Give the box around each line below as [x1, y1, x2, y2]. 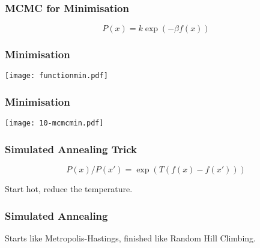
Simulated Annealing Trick [5, 141, 137, 156]
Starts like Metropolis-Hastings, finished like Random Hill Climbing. [5, 232, 256, 244]
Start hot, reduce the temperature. [5, 183, 133, 195]
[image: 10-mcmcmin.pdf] [5, 119, 104, 128]
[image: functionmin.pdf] [5, 71, 108, 80]
